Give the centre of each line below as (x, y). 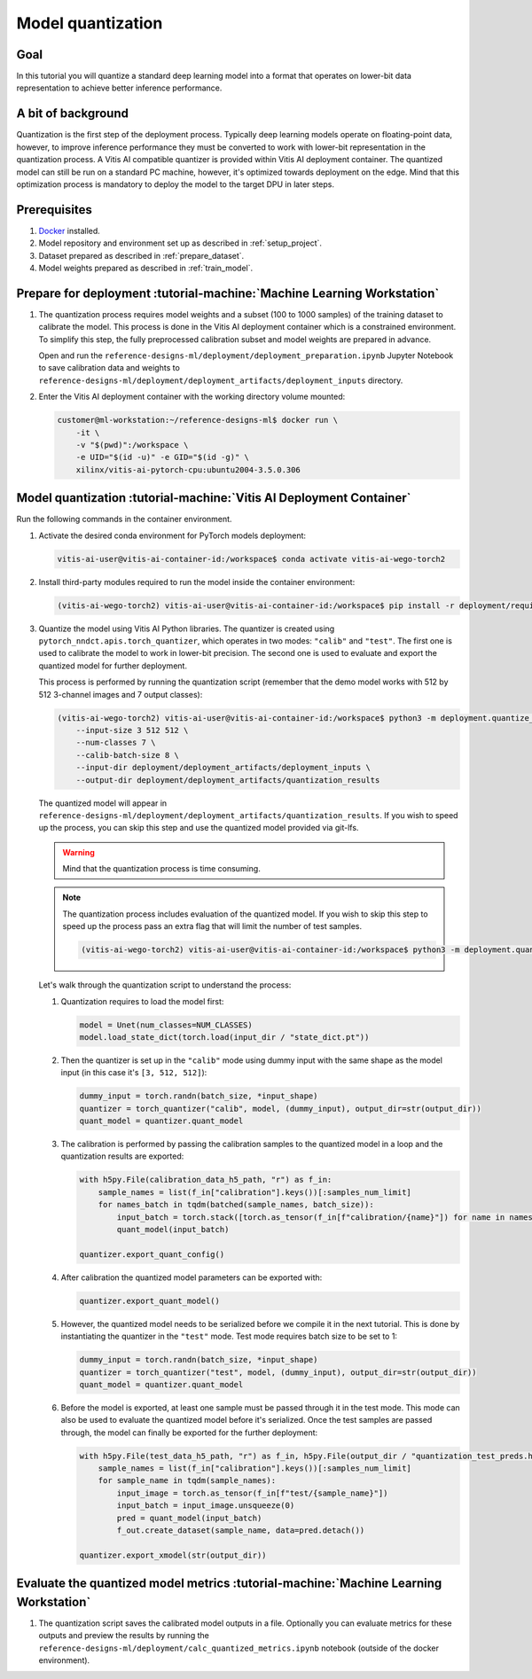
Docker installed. (70, 230)
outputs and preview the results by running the (124, 1636)
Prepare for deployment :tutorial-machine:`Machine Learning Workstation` (228, 293)
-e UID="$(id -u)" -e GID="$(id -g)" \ (163, 457)
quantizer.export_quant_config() (152, 1254)
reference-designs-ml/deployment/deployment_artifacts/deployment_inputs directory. (221, 380)
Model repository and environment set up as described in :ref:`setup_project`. (180, 243)
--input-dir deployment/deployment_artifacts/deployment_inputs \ (223, 768)
